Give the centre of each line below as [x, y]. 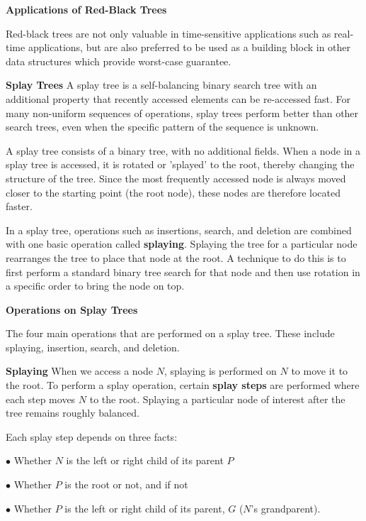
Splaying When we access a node [79, 371]
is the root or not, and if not [126, 484]
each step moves [41, 399]
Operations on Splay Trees [72, 309]
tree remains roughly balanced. [73, 413]
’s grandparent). [286, 508]
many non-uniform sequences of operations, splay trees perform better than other [182, 113]
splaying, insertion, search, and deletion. [93, 347]
